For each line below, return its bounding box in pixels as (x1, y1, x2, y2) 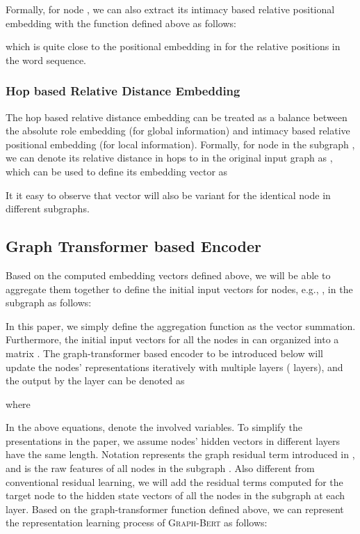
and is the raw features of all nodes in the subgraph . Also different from (6, 461, 315, 476)
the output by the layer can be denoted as (6, 373, 185, 388)
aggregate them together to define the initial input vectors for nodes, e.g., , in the (6, 281, 353, 296)
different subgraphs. (6, 201, 90, 216)
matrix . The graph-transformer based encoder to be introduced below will (6, 345, 324, 360)
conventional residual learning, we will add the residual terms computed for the (6, 474, 343, 489)
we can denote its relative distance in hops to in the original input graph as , (6, 150, 333, 165)
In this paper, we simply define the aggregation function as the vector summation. (6, 318, 356, 333)
